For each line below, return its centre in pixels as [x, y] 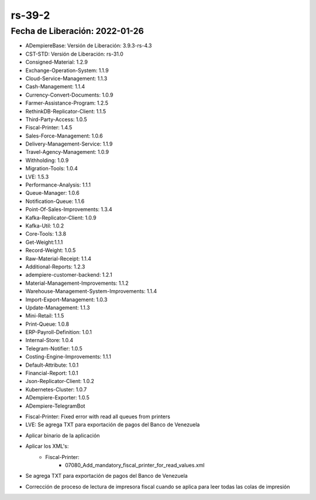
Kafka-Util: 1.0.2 [45, 226]
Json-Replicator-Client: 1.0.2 [60, 381]
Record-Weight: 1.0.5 [51, 250]
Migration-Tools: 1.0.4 [52, 168]
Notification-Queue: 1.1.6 [55, 201]
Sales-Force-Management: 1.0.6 [64, 136]
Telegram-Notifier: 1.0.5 [54, 349]
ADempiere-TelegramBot [55, 406]
